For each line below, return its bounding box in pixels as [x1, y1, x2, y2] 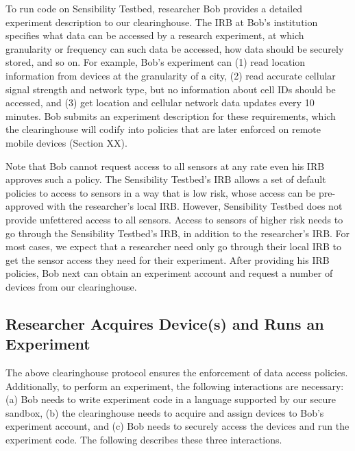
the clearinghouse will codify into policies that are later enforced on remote [5, 122, 321, 136]
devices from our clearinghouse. [5, 279, 137, 293]
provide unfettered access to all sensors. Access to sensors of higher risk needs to [5, 212, 343, 226]
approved [5, 199, 44, 213]
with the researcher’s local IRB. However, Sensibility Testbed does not [47, 199, 343, 213]
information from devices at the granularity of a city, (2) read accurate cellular [5, 68, 336, 82]
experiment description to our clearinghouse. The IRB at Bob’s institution [5, 14, 318, 29]
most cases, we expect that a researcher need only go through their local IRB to [5, 239, 342, 254]
